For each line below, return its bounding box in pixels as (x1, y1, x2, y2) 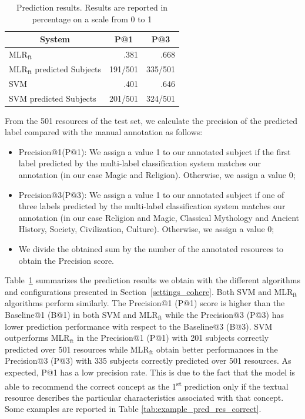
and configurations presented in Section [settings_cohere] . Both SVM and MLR (5, 285, 293, 297)
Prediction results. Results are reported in (16, 1, 168, 13)
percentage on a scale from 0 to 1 (32, 12, 152, 25)
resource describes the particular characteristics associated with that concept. (5, 391, 284, 403)
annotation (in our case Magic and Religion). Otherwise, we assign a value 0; (18, 169, 296, 181)
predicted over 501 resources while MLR (5, 343, 149, 355)
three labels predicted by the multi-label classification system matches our (18, 200, 286, 212)
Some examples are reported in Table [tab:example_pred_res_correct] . (5, 403, 262, 415)
